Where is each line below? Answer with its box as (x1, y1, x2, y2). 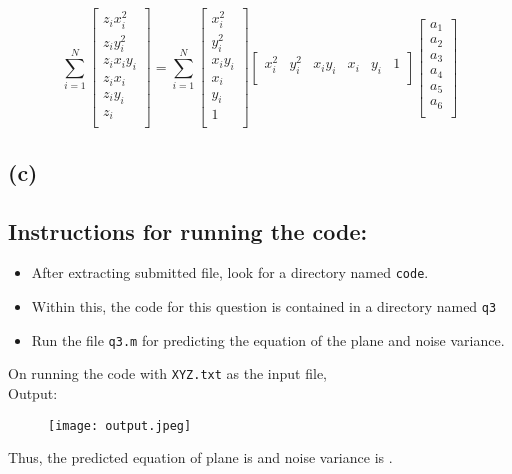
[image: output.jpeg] (48, 418, 192, 433)
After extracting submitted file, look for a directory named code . (31, 262, 429, 283)
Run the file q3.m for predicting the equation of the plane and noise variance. (31, 329, 505, 350)
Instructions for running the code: (8, 215, 368, 246)
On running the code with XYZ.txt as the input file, (8, 363, 328, 384)
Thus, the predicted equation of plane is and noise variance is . (8, 447, 393, 468)
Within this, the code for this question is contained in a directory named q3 (31, 296, 497, 317)
